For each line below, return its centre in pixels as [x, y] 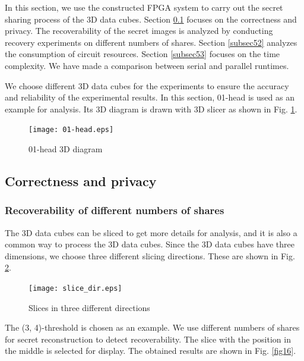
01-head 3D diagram [66, 149]
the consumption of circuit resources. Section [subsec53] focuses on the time [142, 54]
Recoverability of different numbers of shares [115, 210]
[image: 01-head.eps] [71, 130]
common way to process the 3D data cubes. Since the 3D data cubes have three [150, 244]
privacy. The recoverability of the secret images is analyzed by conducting [139, 31]
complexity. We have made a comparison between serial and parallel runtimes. [147, 65]
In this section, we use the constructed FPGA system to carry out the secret [144, 7]
